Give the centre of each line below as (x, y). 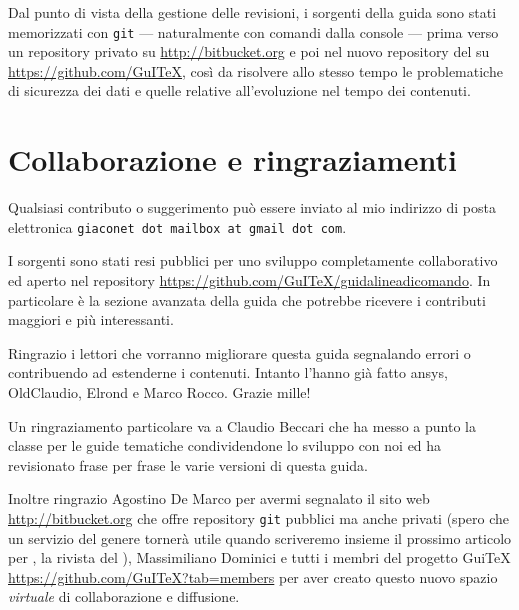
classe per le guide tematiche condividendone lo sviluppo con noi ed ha (225, 445)
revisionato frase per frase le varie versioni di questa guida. (188, 464)
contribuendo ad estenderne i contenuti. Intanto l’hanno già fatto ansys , (228, 372)
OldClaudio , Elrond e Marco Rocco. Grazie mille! (159, 391)
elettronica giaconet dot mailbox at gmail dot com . (177, 226)
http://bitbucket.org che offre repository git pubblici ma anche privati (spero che (258, 517)
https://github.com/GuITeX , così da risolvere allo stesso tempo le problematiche (255, 70)
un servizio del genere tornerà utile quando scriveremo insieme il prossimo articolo (260, 537)
